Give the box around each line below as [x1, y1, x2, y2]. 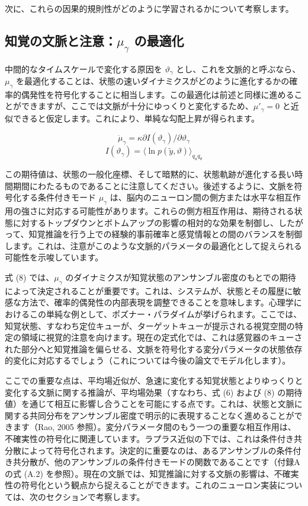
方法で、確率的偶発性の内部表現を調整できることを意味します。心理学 [21, 296, 294, 308]
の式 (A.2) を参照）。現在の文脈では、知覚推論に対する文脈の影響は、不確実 [5, 467, 299, 479]
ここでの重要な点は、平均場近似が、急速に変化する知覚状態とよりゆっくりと [5, 374, 303, 386]
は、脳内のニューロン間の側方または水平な [110, 191, 276, 203]
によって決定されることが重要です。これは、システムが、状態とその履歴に [5, 284, 293, 297]
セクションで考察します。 [46, 490, 145, 502]
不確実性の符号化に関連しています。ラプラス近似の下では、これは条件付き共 [5, 432, 302, 444]
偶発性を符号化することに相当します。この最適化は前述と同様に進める [21, 88, 294, 100]
